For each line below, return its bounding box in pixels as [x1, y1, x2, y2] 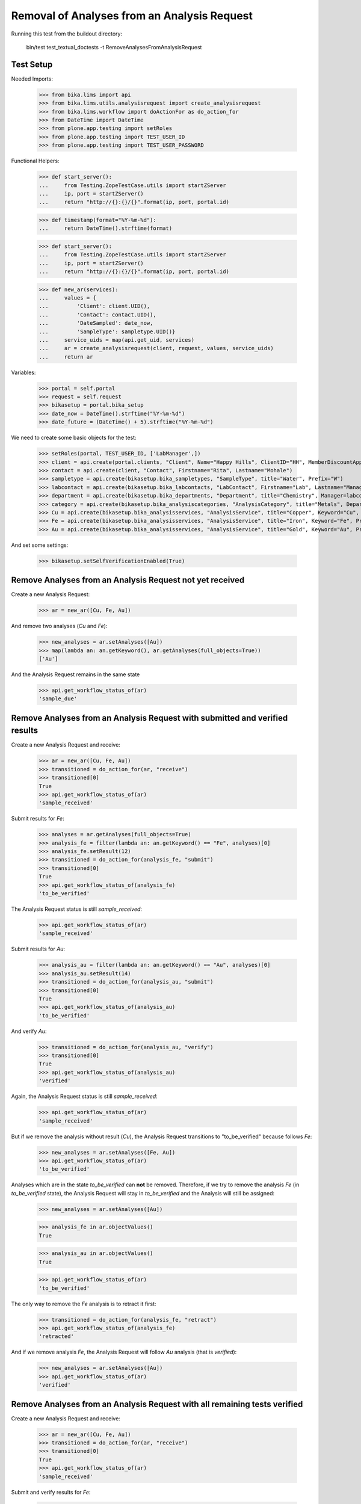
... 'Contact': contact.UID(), [39, 311, 156, 318]
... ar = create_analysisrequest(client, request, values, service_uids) [39, 345, 274, 352]
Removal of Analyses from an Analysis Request [11, 9, 253, 22]
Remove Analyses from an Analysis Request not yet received [11, 575, 245, 585]
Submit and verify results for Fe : [11, 1488, 91, 1496]
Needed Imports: [11, 75, 54, 82]
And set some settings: [11, 541, 69, 549]
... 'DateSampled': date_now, [39, 319, 153, 327]
